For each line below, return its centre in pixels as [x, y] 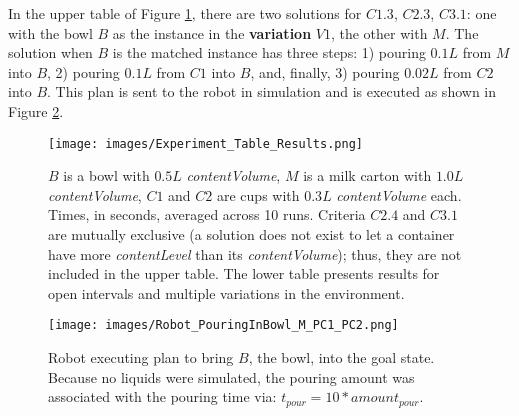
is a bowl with [106, 175]
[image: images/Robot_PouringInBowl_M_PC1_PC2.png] [223, 325]
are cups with [258, 194]
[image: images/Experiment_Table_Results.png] [205, 143]
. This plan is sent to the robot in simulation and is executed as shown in [271, 91]
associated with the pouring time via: [162, 396]
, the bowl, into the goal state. [341, 357]
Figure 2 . [36, 110]
